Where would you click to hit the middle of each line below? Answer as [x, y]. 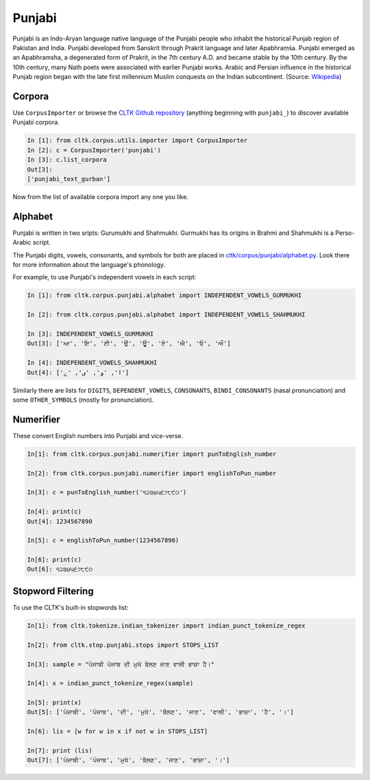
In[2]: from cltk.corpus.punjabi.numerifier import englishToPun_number [152, 473]
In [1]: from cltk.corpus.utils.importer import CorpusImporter [137, 140]
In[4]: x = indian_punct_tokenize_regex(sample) [110, 684]
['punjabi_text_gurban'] [69, 179]
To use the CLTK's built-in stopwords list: [71, 607]
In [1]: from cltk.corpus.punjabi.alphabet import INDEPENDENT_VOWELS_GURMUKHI [164, 296]
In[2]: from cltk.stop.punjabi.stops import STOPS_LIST [123, 645]
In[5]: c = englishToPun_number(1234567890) [103, 540]
